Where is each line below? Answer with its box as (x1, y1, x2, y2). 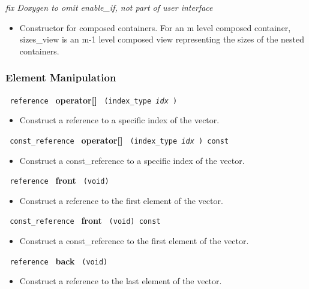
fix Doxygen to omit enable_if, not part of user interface (5, 1, 213, 13)
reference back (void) (10, 254, 108, 267)
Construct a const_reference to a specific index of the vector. (19, 154, 245, 166)
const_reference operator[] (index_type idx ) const (10, 133, 229, 146)
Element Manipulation (5, 70, 116, 85)
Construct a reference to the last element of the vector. (19, 275, 222, 287)
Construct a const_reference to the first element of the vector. (19, 235, 249, 247)
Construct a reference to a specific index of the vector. (19, 114, 220, 126)
